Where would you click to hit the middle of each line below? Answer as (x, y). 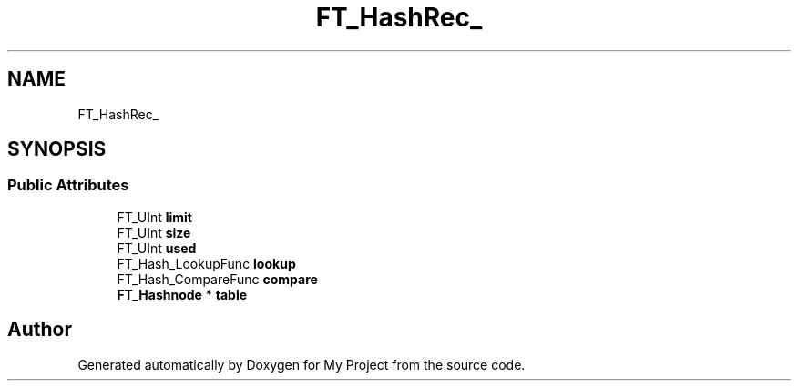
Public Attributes (68, 185)
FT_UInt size (154, 232)
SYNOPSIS (57, 149)
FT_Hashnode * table (182, 294)
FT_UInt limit (154, 217)
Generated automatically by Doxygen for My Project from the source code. (302, 364)
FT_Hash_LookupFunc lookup (206, 263)
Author (40, 330)
